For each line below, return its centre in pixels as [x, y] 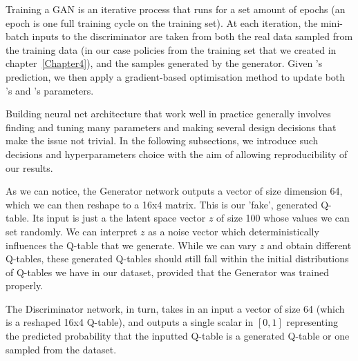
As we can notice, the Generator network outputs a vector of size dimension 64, [174, 191]
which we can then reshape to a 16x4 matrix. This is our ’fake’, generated [162, 204]
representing [312, 322]
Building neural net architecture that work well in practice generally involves [168, 114]
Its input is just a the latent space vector [119, 218]
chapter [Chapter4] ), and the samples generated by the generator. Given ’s [164, 63]
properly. [25, 285]
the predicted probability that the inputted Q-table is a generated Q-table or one [178, 336]
